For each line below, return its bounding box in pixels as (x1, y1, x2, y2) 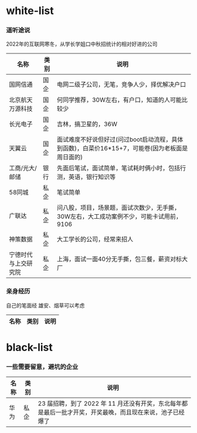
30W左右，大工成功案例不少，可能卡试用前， (56, 212, 182, 221)
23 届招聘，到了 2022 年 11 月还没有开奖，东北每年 (38, 400, 182, 408)
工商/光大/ (9, 164, 37, 172)
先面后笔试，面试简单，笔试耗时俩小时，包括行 (56, 164, 186, 172)
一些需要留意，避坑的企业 (6, 363, 79, 371)
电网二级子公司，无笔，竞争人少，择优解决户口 (56, 80, 186, 89)
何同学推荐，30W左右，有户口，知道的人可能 (56, 96, 182, 104)
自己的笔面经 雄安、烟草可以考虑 (6, 302, 85, 309)
